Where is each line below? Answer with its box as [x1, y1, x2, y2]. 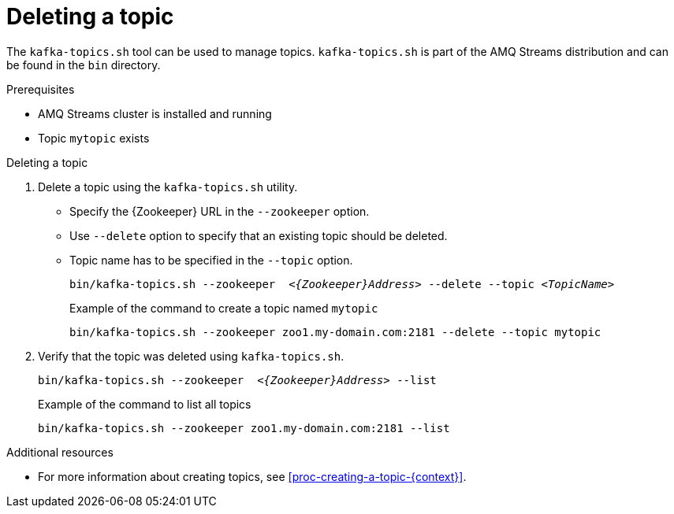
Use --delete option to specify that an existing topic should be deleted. [69, 228, 448, 242]
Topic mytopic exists [38, 131, 150, 145]
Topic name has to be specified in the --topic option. [69, 253, 353, 267]
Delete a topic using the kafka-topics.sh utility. [38, 179, 298, 194]
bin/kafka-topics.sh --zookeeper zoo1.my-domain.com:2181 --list [38, 421, 450, 434]
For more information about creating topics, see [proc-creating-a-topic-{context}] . [38, 469, 467, 483]
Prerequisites [6, 82, 75, 96]
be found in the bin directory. [6, 57, 161, 72]
